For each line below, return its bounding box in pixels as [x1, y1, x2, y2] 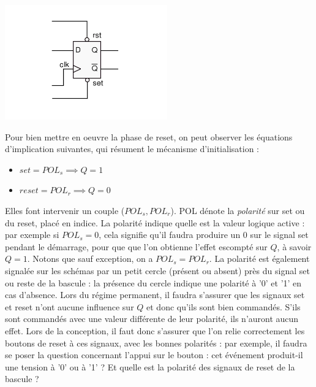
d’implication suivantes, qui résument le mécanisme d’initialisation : [5, 142, 259, 155]
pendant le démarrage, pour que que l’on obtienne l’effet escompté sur [5, 240, 268, 253]
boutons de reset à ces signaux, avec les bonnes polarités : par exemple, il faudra [5, 336, 307, 349]
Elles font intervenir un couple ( [5, 204, 125, 217]
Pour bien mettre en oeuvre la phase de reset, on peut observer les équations [5, 130, 293, 143]
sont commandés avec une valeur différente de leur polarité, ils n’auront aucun [5, 312, 299, 325]
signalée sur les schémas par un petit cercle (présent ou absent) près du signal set [5, 264, 310, 277]
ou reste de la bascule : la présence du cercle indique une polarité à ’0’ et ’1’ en [5, 276, 302, 289]
